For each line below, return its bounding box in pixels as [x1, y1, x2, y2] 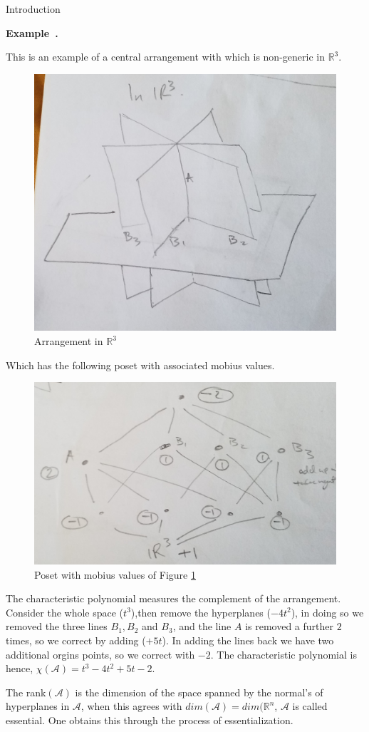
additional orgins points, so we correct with [6, 646, 195, 661]
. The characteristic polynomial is [210, 646, 357, 661]
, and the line [172, 619, 232, 634]
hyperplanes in [6, 699, 70, 713]
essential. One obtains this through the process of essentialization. [6, 713, 293, 728]
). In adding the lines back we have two [162, 633, 334, 648]
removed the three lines [6, 619, 108, 634]
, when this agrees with [80, 699, 182, 713]
